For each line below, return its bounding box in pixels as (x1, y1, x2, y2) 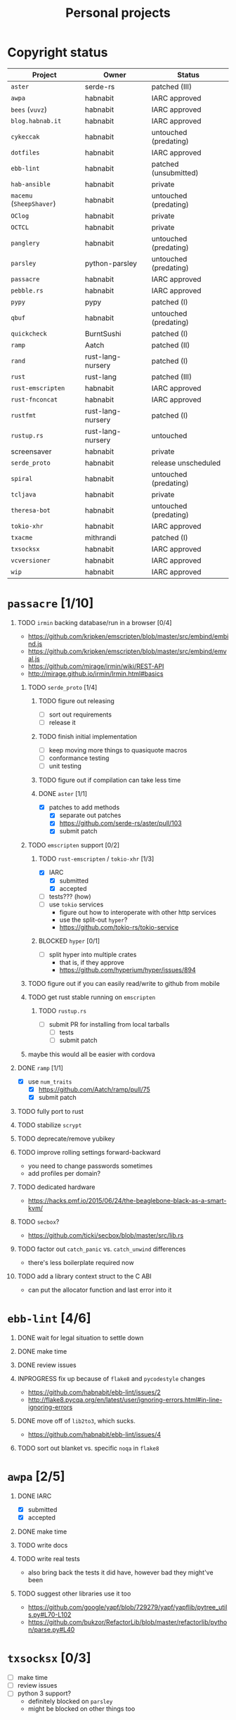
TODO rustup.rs (38, 1006, 86, 1015)
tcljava (11, 490, 37, 499)
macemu (11, 191, 33, 200)
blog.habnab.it (11, 117, 62, 124)
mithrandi (84, 532, 117, 542)
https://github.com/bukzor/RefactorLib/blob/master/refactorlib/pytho (27, 1618, 228, 1626)
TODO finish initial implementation (38, 733, 138, 740)
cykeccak (11, 132, 40, 141)
